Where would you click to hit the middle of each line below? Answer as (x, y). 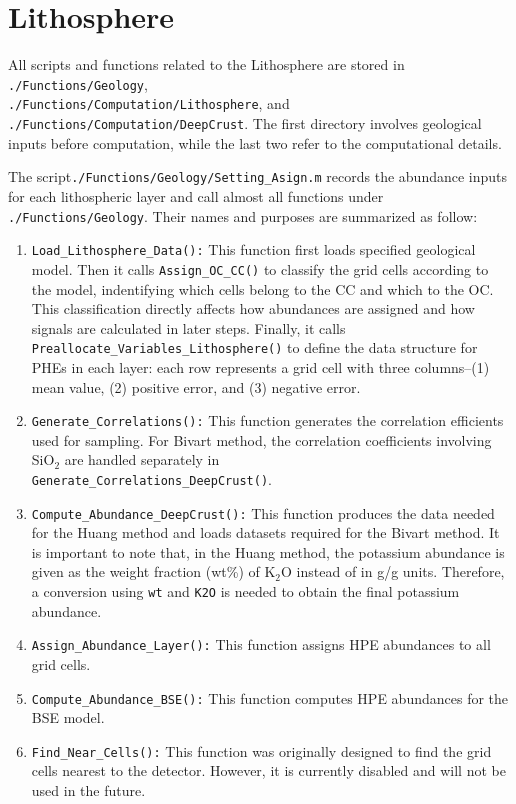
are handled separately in (142, 459)
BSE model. (68, 717)
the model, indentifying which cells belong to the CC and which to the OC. (262, 288)
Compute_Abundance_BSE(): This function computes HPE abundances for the (270, 697)
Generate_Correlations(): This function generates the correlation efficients (267, 420)
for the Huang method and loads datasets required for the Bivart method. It (265, 532)
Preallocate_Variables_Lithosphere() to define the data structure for (254, 347)
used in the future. (88, 790)
